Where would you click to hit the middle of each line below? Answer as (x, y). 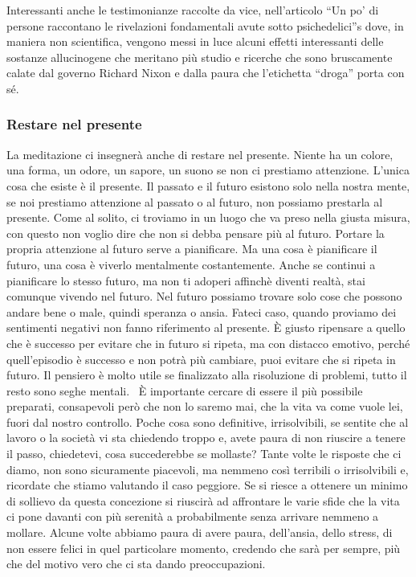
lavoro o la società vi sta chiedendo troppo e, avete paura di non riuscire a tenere (206, 438)
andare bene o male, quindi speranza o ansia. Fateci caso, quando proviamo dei (202, 311)
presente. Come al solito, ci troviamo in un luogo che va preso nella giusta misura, (208, 217)
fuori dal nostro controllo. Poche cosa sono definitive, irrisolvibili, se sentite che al (208, 421)
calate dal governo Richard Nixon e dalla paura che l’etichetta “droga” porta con (206, 73)
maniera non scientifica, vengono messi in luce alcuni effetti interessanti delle (195, 41)
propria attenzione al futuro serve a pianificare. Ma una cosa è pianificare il (192, 249)
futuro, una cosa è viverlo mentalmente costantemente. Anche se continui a (191, 264)
